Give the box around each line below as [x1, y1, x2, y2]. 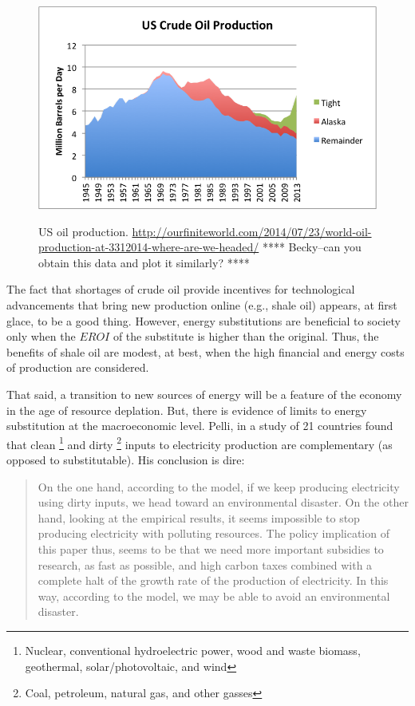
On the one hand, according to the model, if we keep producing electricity [38, 478, 400, 495]
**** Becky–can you [262, 239, 362, 255]
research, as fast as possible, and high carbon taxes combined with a [38, 556, 373, 573]
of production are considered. [6, 359, 149, 376]
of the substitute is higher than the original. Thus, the [113, 328, 379, 345]
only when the [6, 328, 76, 345]
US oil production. [38, 223, 128, 239]
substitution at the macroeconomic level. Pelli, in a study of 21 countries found [6, 417, 393, 434]
